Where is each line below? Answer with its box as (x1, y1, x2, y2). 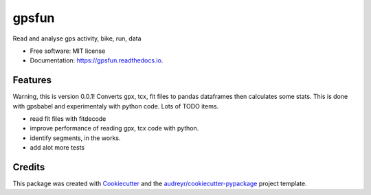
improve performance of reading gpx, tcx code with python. (30, 124, 199, 133)
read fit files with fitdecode (30, 115, 106, 123)
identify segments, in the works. (30, 134, 121, 142)
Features (12, 74, 52, 86)
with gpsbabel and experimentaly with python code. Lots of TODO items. (12, 102, 219, 110)
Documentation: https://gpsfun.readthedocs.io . (30, 56, 164, 65)
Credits (12, 161, 45, 173)
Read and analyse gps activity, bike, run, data (12, 34, 142, 43)
